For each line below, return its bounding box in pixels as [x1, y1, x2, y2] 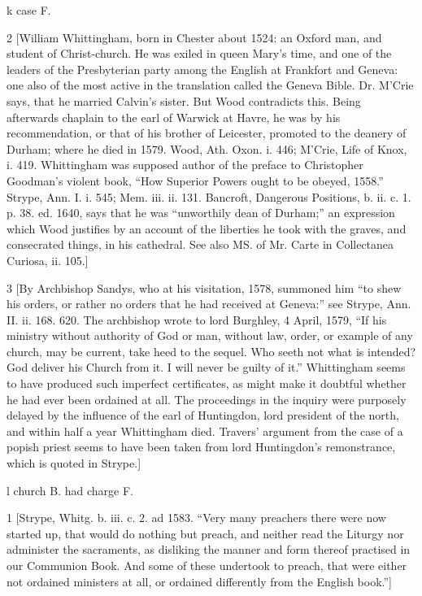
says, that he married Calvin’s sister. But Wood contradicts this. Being [7, 92, 361, 109]
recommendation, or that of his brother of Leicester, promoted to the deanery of [7, 124, 407, 141]
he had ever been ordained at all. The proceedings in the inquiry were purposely [7, 390, 407, 407]
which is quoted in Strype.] [7, 455, 141, 472]
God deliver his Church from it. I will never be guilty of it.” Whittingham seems [7, 359, 406, 376]
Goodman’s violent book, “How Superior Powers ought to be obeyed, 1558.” [7, 172, 384, 189]
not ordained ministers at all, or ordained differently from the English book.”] [7, 572, 392, 589]
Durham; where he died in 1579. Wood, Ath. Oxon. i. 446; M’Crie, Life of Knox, [7, 140, 407, 157]
